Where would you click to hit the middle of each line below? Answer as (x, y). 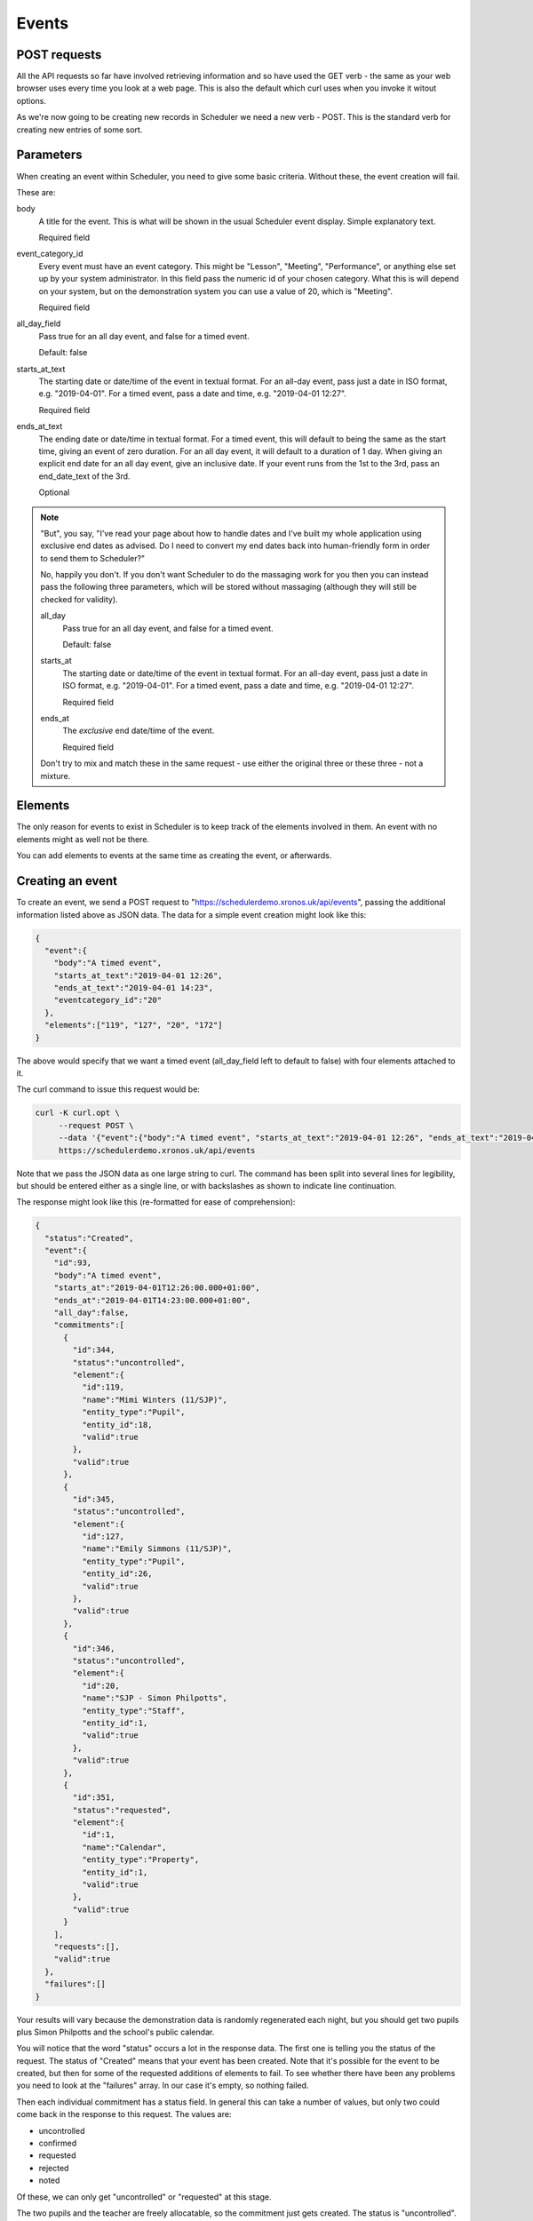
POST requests (59, 55)
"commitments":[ (89, 1325)
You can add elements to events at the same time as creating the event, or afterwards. (174, 856)
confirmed (58, 2143)
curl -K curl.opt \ (77, 1113)
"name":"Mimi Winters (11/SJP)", (155, 1400)
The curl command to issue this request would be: (108, 1089)
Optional (54, 492)
